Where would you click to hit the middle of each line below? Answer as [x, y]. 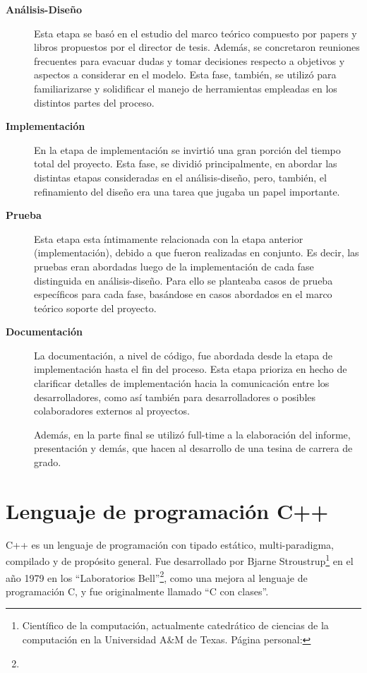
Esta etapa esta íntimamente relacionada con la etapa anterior [169, 238]
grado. [48, 462]
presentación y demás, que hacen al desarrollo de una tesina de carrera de [193, 448]
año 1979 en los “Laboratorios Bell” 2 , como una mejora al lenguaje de [157, 576]
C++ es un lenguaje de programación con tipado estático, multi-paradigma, [170, 544]
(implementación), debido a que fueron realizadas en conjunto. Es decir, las [197, 252]
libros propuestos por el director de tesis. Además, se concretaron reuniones [197, 47]
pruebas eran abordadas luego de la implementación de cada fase [174, 266]
